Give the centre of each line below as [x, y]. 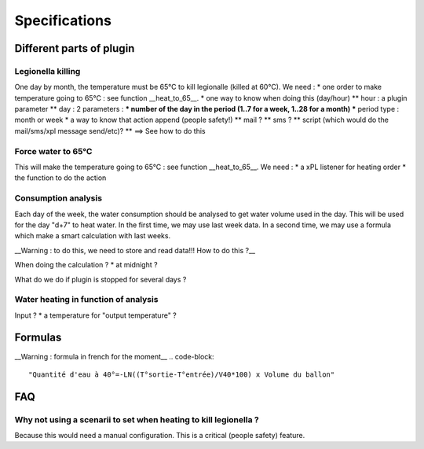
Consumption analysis [58, 198]
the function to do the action [60, 178]
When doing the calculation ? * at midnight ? [86, 265]
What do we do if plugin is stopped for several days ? [101, 279]
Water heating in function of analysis [86, 300]
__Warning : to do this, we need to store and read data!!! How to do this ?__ [135, 250]
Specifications [63, 20]
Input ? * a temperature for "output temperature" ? [95, 315]
